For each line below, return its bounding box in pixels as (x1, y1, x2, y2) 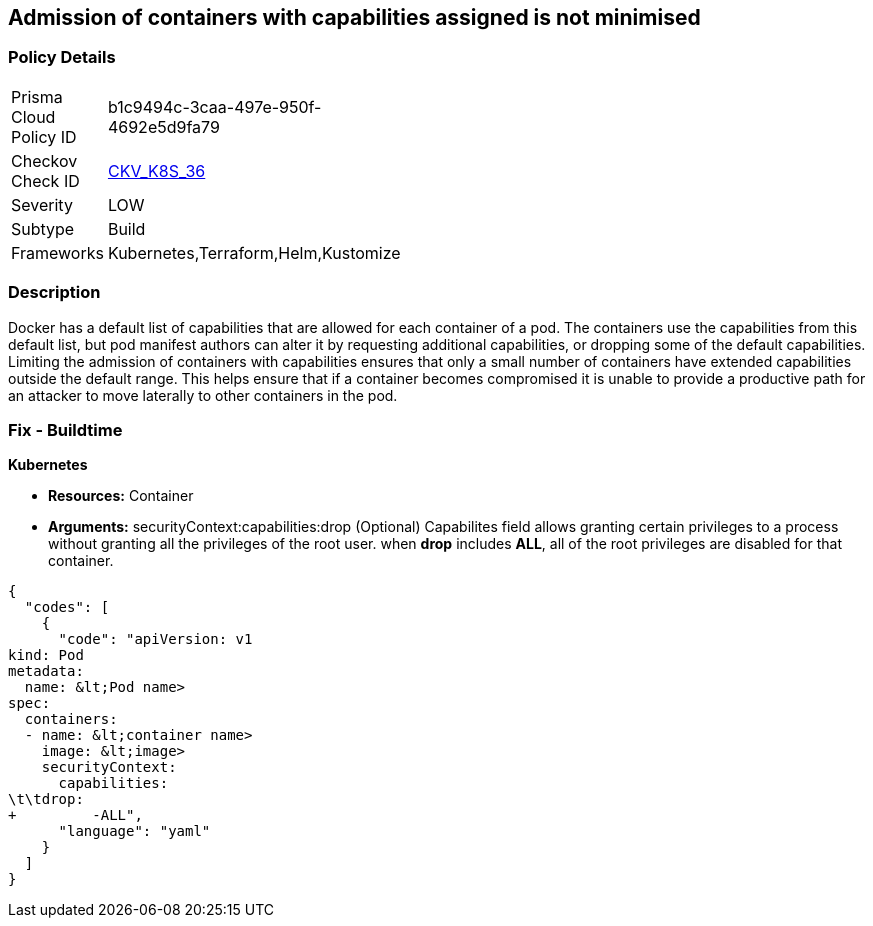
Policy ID (11, 126, 77, 147)
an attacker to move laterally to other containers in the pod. (8, 386, 398, 404)
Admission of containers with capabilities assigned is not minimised (8, 5, 701, 30)
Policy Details (8, 47, 116, 68)
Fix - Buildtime (8, 419, 123, 440)
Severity (11, 194, 73, 215)
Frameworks (11, 242, 104, 263)
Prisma (11, 86, 63, 107)
